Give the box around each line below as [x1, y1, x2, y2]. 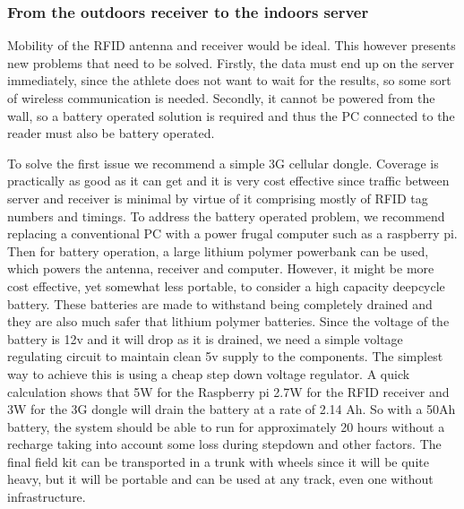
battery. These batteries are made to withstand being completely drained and [7, 294, 433, 313]
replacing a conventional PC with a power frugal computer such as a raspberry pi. [7, 224, 458, 243]
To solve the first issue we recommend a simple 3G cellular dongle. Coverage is [7, 153, 439, 172]
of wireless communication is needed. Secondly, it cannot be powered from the [7, 89, 435, 107]
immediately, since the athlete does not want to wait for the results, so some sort [7, 71, 451, 90]
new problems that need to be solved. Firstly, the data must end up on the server [7, 53, 454, 72]
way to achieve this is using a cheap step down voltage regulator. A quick [7, 364, 410, 383]
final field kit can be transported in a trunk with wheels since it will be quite [7, 452, 429, 470]
